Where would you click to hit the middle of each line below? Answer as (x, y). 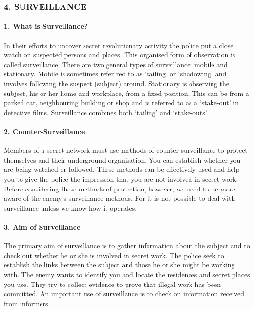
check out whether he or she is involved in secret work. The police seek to (114, 255)
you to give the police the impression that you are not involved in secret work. (121, 179)
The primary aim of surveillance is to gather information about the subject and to (127, 246)
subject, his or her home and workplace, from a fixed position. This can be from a (127, 93)
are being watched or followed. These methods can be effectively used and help (122, 169)
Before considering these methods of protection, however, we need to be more (120, 188)
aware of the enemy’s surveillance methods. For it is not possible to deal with (120, 198)
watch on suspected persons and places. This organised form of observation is (120, 55)
